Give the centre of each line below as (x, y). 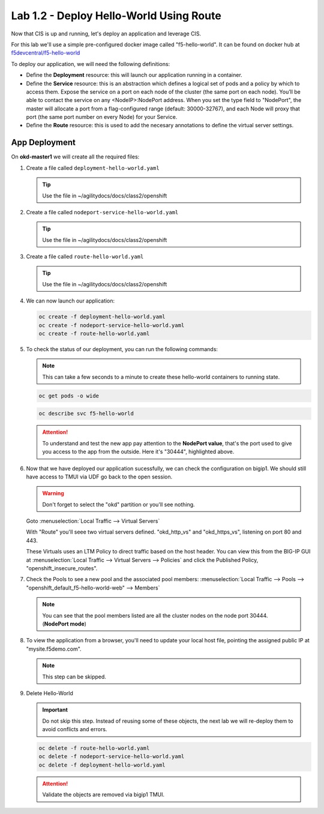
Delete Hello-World (49, 693)
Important (55, 710)
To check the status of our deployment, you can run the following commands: (122, 349)
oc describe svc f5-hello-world (86, 414)
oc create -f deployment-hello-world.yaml (102, 317)
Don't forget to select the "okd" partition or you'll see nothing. (118, 504)
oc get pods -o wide (69, 396)
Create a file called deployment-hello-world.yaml (93, 167)
